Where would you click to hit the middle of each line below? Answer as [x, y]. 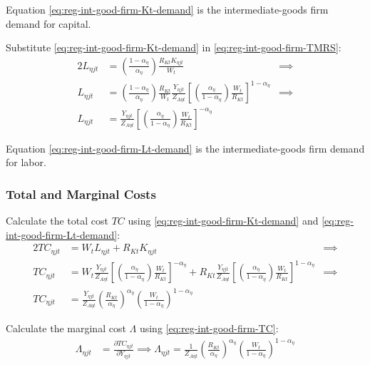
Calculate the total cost [57, 221]
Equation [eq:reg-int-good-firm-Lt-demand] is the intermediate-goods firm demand [185, 148]
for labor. [26, 162]
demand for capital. [48, 23]
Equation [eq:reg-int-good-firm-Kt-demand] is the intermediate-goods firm [167, 9]
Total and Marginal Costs [81, 194]
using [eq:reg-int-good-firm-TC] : [209, 328]
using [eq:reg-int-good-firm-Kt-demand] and [223, 221]
